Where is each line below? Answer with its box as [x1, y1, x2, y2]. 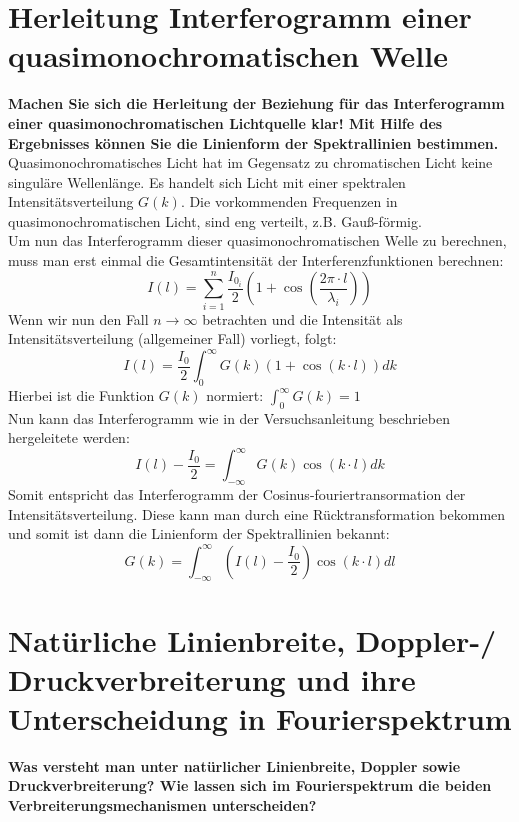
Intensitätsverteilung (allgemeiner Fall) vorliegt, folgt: [8, 328, 337, 349]
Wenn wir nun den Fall [8, 308, 149, 329]
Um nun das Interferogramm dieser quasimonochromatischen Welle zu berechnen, [8, 230, 507, 251]
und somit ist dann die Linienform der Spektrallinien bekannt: [8, 523, 390, 544]
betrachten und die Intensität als [202, 308, 403, 329]
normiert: [206, 385, 264, 405]
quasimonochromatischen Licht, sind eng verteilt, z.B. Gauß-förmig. [8, 210, 422, 231]
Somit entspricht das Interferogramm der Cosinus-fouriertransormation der [8, 484, 466, 505]
